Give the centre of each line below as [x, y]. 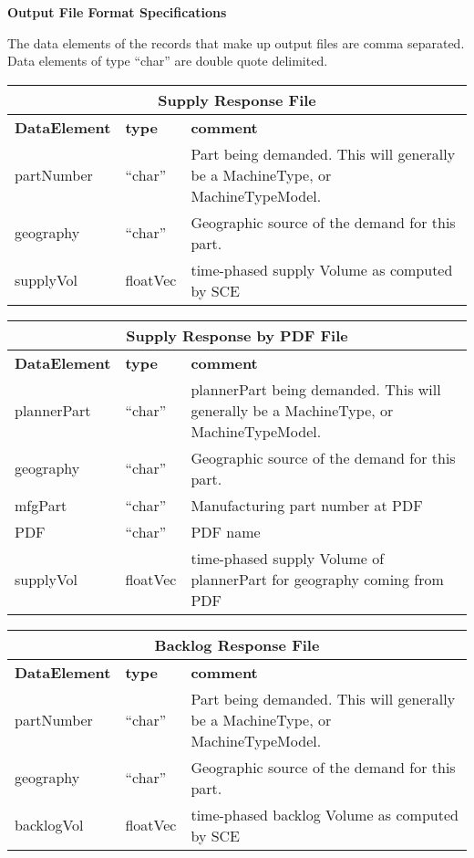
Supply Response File [237, 99]
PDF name [226, 531]
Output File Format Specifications [117, 12]
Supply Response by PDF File [237, 335]
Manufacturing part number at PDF [307, 505]
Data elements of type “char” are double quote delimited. [168, 61]
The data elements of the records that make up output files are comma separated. [236, 42]
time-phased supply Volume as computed [322, 269]
